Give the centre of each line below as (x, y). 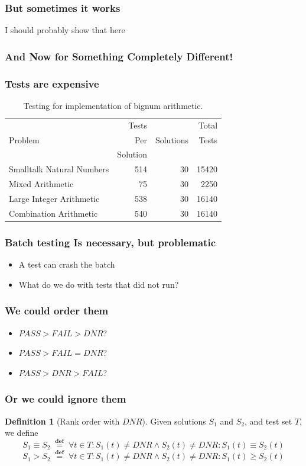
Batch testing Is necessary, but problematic (110, 242)
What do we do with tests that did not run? (99, 284)
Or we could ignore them (66, 399)
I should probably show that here (65, 30)
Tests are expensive (52, 83)
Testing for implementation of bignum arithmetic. (113, 105)
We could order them (57, 311)
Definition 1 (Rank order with (62, 421)
